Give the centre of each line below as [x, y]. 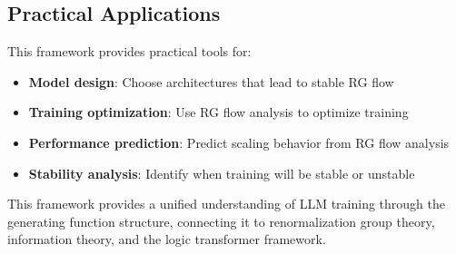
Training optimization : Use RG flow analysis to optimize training [218, 112]
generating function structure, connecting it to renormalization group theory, [221, 221]
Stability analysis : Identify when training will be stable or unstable [222, 173]
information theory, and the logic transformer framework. [167, 239]
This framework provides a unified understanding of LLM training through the [226, 204]
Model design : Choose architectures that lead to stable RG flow [211, 81]
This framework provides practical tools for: [129, 51]
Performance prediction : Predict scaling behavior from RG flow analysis [239, 142]
